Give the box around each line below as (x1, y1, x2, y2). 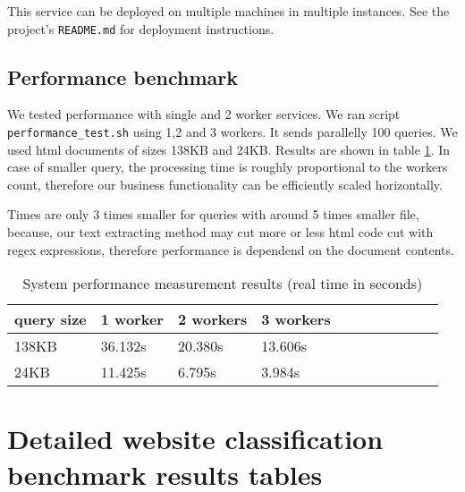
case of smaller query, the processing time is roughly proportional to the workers (7, 157, 448, 176)
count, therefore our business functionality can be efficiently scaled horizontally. (7, 174, 443, 193)
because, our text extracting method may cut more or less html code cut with (7, 223, 434, 242)
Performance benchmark (7, 63, 238, 90)
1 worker (100, 309, 164, 330)
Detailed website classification (7, 420, 384, 457)
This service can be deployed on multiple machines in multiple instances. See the (7, 2, 450, 20)
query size (14, 309, 87, 330)
